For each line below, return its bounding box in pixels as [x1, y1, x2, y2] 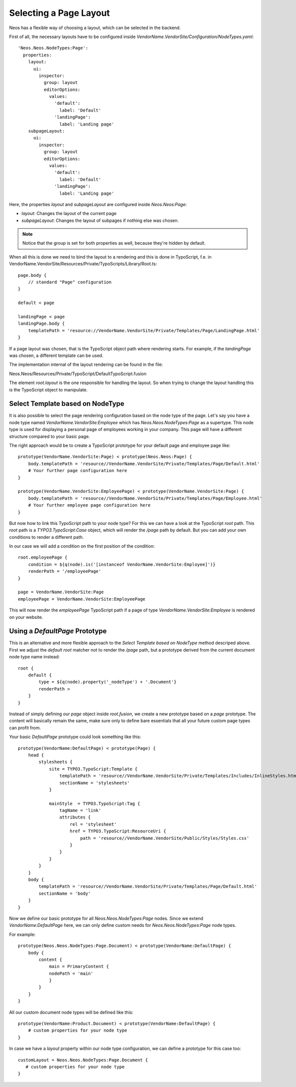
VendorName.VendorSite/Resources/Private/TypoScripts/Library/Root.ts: [9, 261, 157, 267]
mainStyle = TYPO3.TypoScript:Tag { [49, 801, 141, 806]
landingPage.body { [18, 321, 65, 326]
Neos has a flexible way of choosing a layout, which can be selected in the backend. [9, 25, 181, 31]
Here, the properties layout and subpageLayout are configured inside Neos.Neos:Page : [9, 201, 187, 207]
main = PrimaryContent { [49, 964, 110, 969]
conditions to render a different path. [9, 534, 84, 540]
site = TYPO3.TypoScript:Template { [49, 766, 138, 772]
